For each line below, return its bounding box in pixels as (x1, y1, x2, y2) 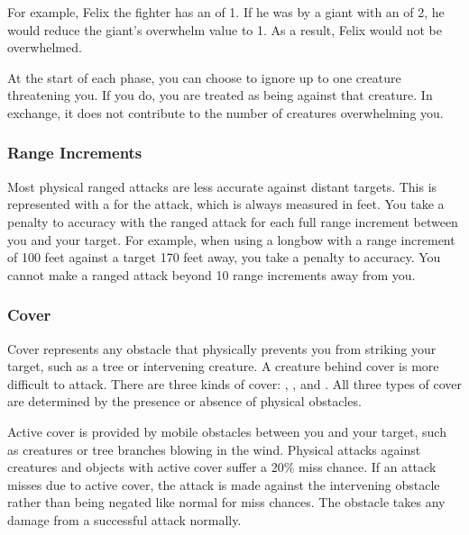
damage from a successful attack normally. (7, 510, 242, 529)
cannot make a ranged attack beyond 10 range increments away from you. (7, 265, 416, 284)
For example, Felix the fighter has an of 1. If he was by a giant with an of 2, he (7, 3, 445, 21)
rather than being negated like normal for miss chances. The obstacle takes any (7, 493, 446, 512)
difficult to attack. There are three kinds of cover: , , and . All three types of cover (7, 374, 462, 393)
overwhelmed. (7, 38, 82, 57)
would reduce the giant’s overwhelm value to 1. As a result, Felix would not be (7, 20, 442, 39)
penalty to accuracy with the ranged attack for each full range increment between (7, 212, 458, 231)
